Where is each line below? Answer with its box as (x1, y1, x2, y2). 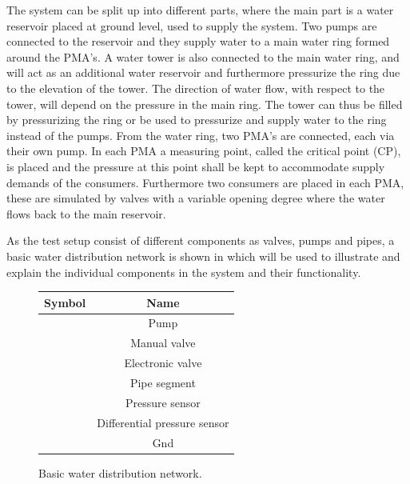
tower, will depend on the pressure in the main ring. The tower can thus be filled (6, 95, 403, 112)
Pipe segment (129, 374, 196, 390)
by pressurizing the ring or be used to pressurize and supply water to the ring (6, 111, 387, 128)
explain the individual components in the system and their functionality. (6, 263, 361, 280)
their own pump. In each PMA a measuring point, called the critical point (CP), (6, 142, 401, 159)
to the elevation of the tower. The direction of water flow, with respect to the (6, 79, 385, 96)
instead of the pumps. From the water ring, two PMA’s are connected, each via (6, 126, 395, 143)
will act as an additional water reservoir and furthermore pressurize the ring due (6, 64, 400, 81)
